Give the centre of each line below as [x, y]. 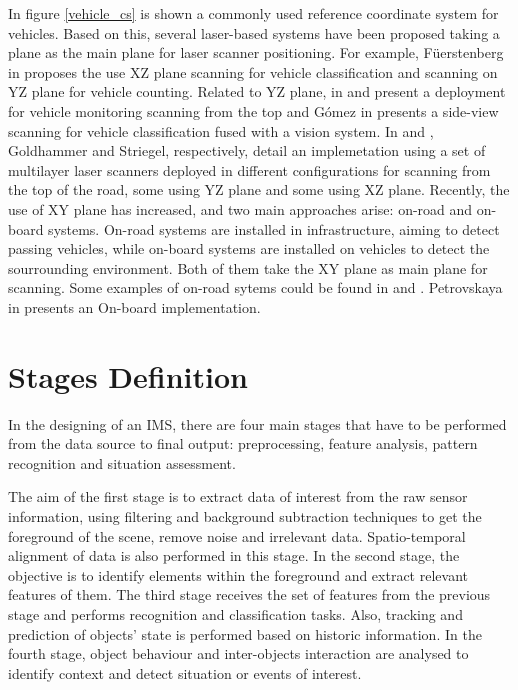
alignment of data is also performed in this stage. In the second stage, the [234, 555]
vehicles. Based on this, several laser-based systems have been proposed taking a [254, 32]
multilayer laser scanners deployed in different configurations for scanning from [249, 169]
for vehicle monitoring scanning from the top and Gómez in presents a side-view [253, 110]
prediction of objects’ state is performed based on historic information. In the [245, 633]
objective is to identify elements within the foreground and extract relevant [238, 574]
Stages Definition [128, 375]
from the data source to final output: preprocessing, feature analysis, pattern [243, 443]
